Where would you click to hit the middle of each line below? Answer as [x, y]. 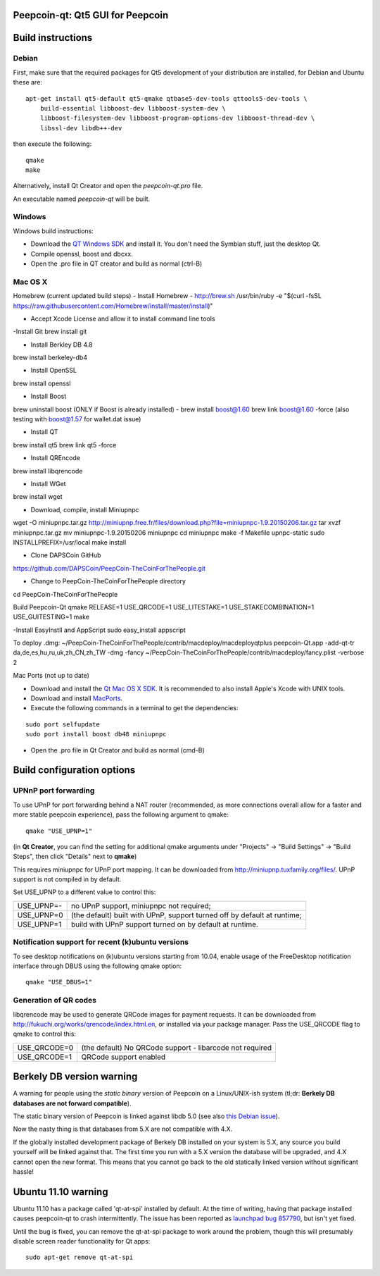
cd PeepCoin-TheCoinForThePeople [65, 594]
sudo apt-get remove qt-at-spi [80, 1257]
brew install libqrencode [48, 471]
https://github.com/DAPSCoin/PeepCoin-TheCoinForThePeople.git [109, 568]
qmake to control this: [45, 1034]
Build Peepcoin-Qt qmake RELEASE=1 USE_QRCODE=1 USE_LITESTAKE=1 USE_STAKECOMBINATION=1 [164, 607]
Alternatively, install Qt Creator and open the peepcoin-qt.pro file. [108, 186]
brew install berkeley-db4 [50, 358]
